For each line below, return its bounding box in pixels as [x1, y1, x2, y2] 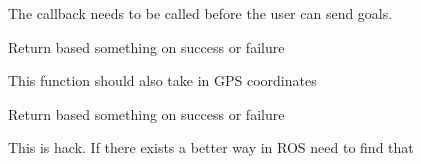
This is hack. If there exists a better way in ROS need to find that [8, 137, 414, 158]
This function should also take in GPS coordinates [8, 70, 317, 91]
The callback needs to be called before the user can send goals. [8, 3, 393, 23]
